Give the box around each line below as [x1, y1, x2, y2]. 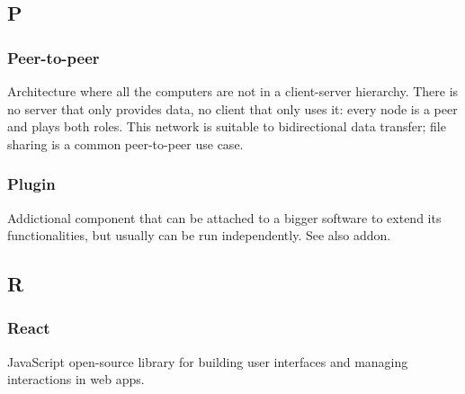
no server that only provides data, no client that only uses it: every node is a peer [7, 99, 458, 118]
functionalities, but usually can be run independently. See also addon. [7, 226, 391, 245]
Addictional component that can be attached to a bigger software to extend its [7, 208, 442, 227]
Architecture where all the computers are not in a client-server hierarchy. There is [7, 82, 459, 100]
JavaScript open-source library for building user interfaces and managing [7, 352, 408, 371]
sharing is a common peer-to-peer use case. [7, 134, 244, 153]
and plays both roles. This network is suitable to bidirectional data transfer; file [7, 117, 446, 136]
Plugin [7, 173, 56, 195]
